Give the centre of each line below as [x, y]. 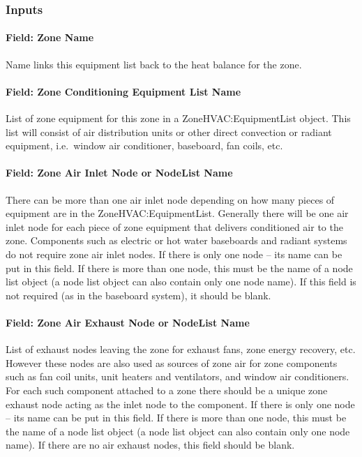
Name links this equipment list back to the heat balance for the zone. [154, 64]
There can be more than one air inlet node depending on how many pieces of [170, 199]
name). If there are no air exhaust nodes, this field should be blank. [150, 445]
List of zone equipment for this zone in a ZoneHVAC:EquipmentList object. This [178, 118]
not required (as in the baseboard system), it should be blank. [138, 295]
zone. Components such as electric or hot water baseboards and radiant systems [176, 240]
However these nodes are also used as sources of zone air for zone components [172, 362]
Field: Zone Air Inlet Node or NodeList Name [119, 173]
